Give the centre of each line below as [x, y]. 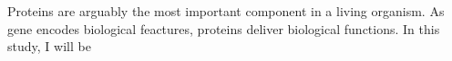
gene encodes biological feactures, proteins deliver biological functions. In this [224, 28]
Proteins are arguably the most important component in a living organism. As [226, 11]
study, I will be [49, 46]
